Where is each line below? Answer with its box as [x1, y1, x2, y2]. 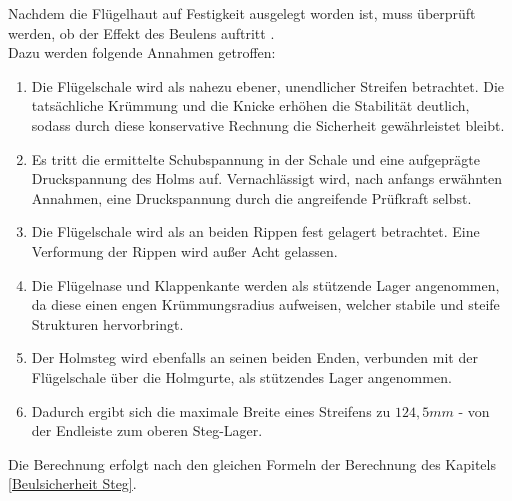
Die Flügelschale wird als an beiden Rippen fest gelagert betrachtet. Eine [31, 221, 480, 242]
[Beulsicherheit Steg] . [8, 473, 137, 494]
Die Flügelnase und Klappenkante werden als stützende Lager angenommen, [31, 274, 500, 295]
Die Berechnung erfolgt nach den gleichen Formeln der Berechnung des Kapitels [8, 453, 496, 474]
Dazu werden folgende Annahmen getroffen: [8, 42, 276, 63]
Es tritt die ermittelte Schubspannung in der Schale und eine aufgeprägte [31, 148, 480, 169]
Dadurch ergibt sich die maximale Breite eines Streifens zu [31, 400, 391, 421]
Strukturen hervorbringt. [31, 313, 184, 334]
